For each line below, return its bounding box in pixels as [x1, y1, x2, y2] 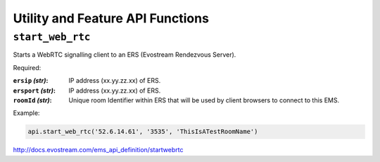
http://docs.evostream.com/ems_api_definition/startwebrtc [13, 146, 184, 154]
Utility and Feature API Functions [13, 11, 209, 26]
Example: [13, 109, 40, 117]
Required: [13, 63, 42, 72]
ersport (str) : [13, 86, 56, 95]
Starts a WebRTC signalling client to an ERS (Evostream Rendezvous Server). [13, 50, 236, 59]
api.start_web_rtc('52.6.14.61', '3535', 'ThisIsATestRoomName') [27, 128, 258, 136]
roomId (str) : [13, 95, 52, 104]
